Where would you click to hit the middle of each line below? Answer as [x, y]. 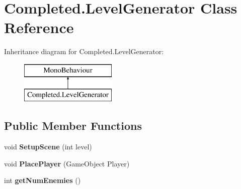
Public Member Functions [73, 126]
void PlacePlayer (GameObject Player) [67, 163]
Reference [39, 27]
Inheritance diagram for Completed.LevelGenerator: [84, 51]
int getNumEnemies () [43, 180]
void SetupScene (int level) [48, 147]
